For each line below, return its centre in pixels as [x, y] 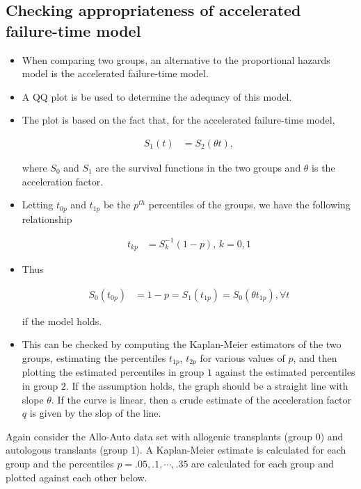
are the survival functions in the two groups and [198, 167]
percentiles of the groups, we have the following [249, 205]
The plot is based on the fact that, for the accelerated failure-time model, [178, 120]
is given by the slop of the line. [95, 413]
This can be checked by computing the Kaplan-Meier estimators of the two [182, 344]
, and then [315, 358]
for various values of [242, 358]
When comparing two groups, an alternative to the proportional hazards [176, 59]
